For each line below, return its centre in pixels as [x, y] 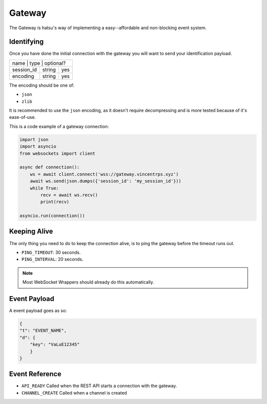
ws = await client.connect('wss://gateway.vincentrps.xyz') [104, 174]
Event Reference [35, 374]
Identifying [26, 42]
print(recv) [55, 202]
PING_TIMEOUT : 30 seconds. [51, 252]
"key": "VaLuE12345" [55, 345]
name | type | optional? [39, 63]
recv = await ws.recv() [69, 195]
